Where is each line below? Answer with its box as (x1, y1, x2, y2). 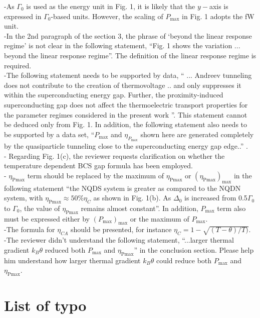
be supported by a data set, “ (4, 129, 95, 139)
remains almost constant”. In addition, (81, 202, 198, 213)
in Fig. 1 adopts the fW (182, 11, 254, 21)
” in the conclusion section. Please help (134, 244, 254, 255)
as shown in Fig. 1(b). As (93, 192, 171, 203)
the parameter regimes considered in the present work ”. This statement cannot (4, 109, 247, 120)
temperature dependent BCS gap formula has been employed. (4, 160, 193, 171)
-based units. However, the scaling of (51, 11, 163, 21)
